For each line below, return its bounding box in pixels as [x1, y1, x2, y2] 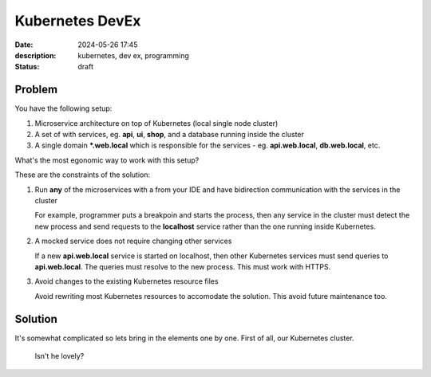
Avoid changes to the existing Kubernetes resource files [34, 277, 219, 286]
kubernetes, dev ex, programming [77, 50, 189, 60]
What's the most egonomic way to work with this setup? [14, 155, 200, 165]
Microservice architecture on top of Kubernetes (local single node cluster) [34, 118, 279, 128]
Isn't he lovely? [34, 351, 85, 360]
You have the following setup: [14, 104, 113, 113]
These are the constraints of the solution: [14, 170, 151, 179]
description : [14, 50, 57, 60]
